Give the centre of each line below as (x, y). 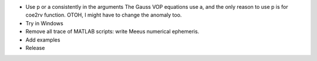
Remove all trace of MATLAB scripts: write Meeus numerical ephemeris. (112, 32)
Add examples (43, 40)
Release (35, 48)
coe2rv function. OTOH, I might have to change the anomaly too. (104, 15)
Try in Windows (45, 23)
